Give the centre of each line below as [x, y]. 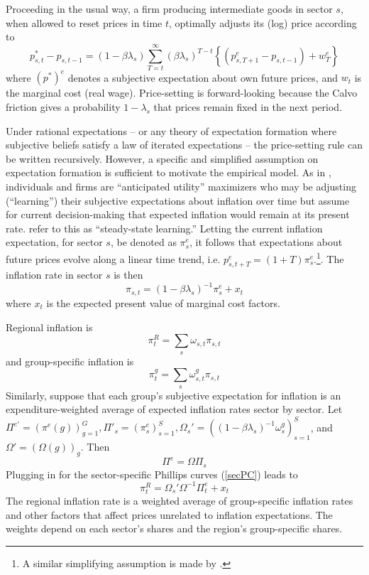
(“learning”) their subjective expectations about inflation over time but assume [178, 200]
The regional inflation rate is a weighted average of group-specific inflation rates [180, 500]
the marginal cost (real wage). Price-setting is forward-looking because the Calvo [182, 93]
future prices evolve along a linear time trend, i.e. [113, 258]
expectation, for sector [54, 242]
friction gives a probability [63, 107]
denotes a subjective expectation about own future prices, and [203, 77]
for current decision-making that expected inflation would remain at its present [178, 214]
